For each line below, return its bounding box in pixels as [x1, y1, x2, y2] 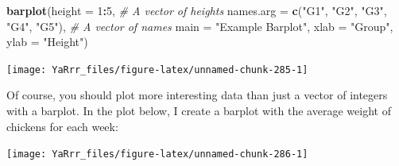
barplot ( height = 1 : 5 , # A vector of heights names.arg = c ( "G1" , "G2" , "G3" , [6, 2, 387, 18]
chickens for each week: [6, 118, 118, 134]
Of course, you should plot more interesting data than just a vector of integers [6, 87, 388, 103]
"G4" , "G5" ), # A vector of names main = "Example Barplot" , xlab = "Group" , [6, 17, 393, 34]
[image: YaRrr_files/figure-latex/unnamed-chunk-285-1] [6, 64, 308, 75]
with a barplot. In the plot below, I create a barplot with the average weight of [6, 102, 391, 119]
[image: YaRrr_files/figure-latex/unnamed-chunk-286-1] [6, 149, 308, 160]
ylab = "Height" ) [6, 33, 88, 50]
